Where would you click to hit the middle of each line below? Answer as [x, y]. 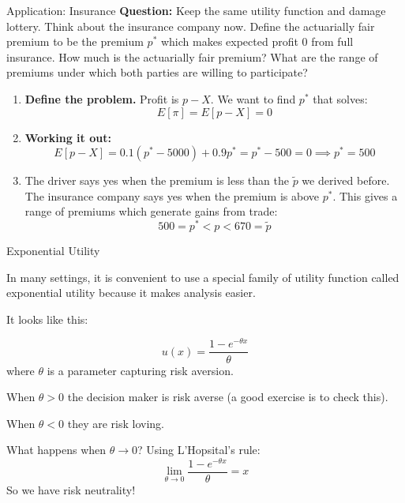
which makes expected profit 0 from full [257, 41]
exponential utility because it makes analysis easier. [131, 293]
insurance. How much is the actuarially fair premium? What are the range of [192, 56]
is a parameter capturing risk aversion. [140, 370]
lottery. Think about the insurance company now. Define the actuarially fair [191, 26]
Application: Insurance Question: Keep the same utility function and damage [196, 10]
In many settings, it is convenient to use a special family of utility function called [203, 277]
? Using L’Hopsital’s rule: [199, 450]
